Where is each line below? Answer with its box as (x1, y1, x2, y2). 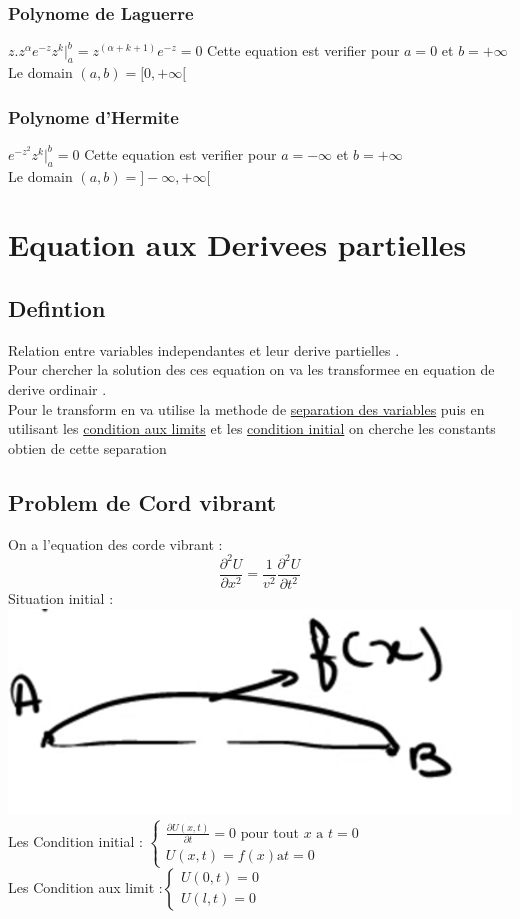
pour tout (240, 826, 300, 841)
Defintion (8, 292, 106, 323)
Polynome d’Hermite (8, 104, 179, 129)
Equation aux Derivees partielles (8, 224, 467, 265)
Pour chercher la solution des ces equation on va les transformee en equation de (8, 359, 495, 380)
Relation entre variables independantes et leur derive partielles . (8, 339, 400, 360)
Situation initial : (8, 588, 114, 609)
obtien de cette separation (8, 437, 167, 458)
